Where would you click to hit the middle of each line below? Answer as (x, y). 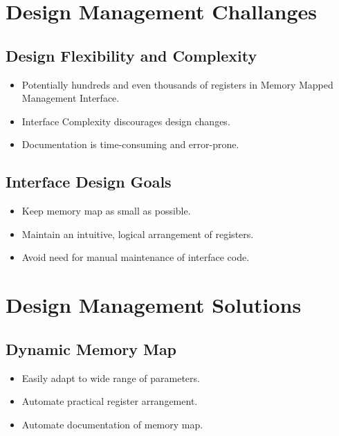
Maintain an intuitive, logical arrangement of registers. (138, 234)
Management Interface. (71, 98)
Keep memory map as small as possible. (106, 211)
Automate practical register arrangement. (110, 401)
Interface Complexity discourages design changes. (126, 121)
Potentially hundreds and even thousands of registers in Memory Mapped (177, 84)
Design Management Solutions (154, 305)
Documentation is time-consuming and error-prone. (130, 144)
